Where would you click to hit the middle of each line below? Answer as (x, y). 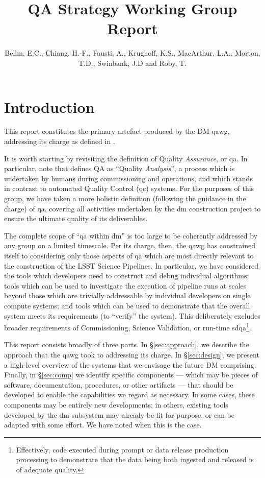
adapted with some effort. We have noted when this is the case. (103, 425)
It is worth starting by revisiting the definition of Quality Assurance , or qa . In (126, 158)
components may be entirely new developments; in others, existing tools (116, 404)
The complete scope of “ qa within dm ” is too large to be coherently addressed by (131, 235)
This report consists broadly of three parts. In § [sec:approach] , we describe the (127, 344)
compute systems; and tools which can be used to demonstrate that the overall (127, 305)
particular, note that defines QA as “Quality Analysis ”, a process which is (120, 168)
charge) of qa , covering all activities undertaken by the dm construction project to (132, 208)
